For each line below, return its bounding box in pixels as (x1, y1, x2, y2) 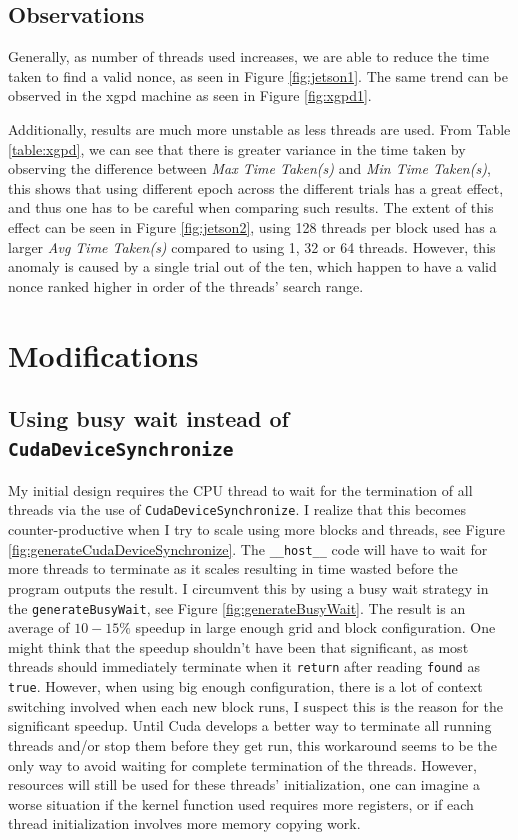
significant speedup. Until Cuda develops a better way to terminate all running (8, 715, 492, 736)
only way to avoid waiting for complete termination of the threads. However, (8, 754, 477, 775)
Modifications (8, 334, 199, 375)
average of (8, 617, 70, 638)
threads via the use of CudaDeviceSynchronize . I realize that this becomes (8, 499, 466, 520)
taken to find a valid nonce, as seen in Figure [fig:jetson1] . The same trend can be (8, 65, 508, 86)
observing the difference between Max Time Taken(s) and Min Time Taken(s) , (8, 158, 491, 179)
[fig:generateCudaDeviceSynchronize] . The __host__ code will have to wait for (8, 538, 488, 559)
